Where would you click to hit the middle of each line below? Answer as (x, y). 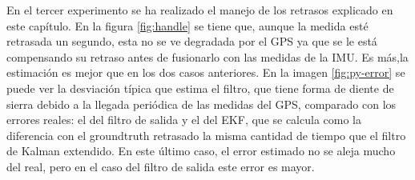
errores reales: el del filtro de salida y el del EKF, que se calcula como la (184, 120)
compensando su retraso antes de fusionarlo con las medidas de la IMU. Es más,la (207, 56)
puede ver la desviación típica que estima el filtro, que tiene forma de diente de (200, 88)
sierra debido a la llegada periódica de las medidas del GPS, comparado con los (201, 104)
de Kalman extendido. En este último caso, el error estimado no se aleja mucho (201, 151)
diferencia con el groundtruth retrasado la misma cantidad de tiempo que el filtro (206, 135)
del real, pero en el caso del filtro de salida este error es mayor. (161, 166)
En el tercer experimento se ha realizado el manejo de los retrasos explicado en (200, 10)
